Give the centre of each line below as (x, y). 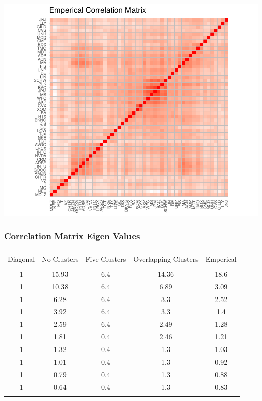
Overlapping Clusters (166, 258)
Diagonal (21, 258)
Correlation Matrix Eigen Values (72, 236)
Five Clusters (106, 258)
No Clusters (60, 258)
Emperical (221, 258)
